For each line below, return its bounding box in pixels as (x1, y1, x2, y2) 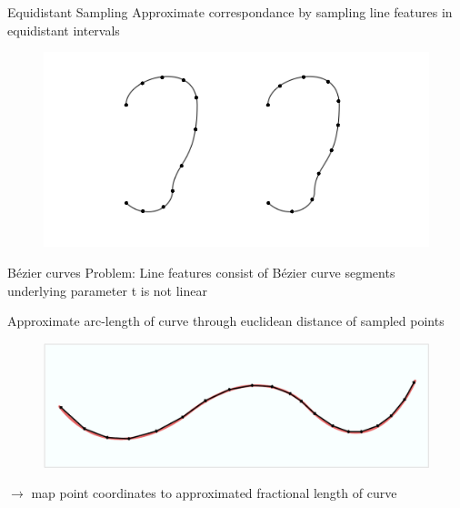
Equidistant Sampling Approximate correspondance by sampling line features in (7, 3, 453, 21)
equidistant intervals (7, 20, 120, 39)
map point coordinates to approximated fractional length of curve (31, 483, 397, 503)
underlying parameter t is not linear (7, 280, 207, 300)
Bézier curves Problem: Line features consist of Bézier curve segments (7, 263, 395, 282)
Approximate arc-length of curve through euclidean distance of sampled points (7, 311, 445, 330)
